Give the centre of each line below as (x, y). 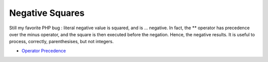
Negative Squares (47, 13)
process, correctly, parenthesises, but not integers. (62, 42)
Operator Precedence (44, 51)
